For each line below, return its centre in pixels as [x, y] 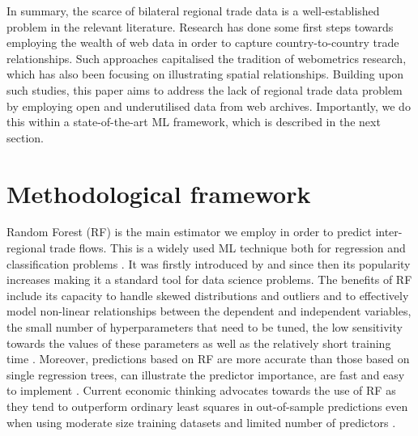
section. [25, 137]
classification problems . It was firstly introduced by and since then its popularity [209, 263]
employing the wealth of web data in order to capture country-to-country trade [203, 42]
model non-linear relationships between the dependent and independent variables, [209, 311]
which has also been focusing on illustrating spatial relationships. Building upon [205, 74]
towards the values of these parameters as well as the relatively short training [199, 343]
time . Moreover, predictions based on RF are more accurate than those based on [208, 359]
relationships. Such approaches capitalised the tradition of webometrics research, [207, 58]
